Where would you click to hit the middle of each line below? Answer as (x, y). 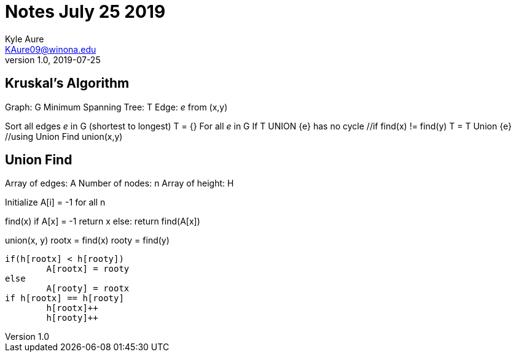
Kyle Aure (25, 39)
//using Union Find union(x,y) (64, 136)
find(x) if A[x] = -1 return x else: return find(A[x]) (103, 221)
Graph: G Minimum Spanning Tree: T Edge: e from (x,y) (116, 107)
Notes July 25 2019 (85, 12)
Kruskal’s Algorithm (67, 83)
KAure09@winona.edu (51, 49)
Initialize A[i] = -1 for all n (55, 202)
